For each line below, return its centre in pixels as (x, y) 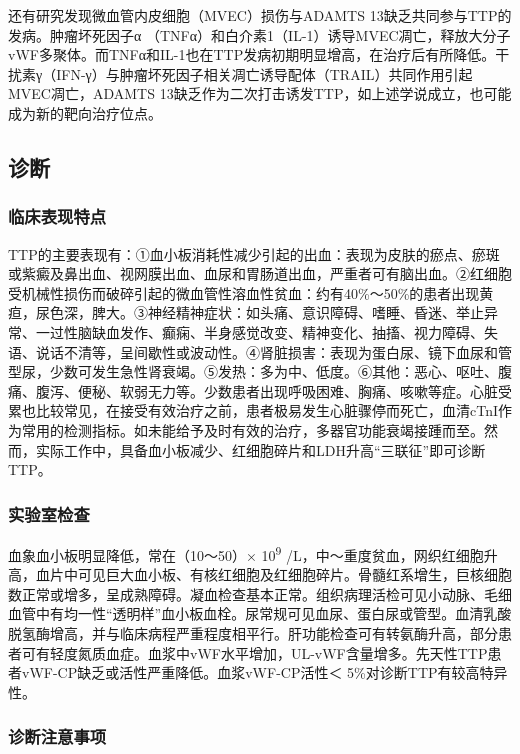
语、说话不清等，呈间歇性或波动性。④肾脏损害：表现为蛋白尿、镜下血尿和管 (260, 351)
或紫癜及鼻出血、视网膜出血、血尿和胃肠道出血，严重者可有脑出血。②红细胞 (260, 273)
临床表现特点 (57, 216)
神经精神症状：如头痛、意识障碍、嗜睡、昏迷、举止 (315, 312)
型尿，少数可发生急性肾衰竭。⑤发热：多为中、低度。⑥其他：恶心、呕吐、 (253, 371)
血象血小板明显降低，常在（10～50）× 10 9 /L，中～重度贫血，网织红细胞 (246, 553)
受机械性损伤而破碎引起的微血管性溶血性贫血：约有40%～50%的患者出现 (244, 292)
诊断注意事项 (57, 736)
